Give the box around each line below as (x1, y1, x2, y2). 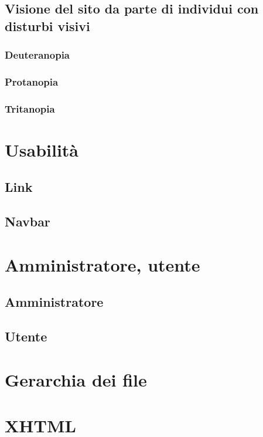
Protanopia (5, 74, 59, 89)
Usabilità (5, 137, 79, 161)
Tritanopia (5, 101, 55, 116)
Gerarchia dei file (5, 367, 147, 391)
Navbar (5, 212, 50, 231)
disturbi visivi (5, 16, 90, 35)
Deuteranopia (5, 48, 70, 62)
